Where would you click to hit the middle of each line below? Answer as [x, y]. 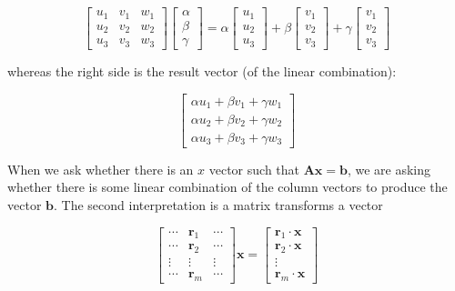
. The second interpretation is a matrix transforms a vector [218, 204]
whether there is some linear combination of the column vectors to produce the [227, 187]
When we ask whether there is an [101, 169]
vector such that [254, 169]
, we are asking [389, 169]
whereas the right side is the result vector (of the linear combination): [202, 71]
